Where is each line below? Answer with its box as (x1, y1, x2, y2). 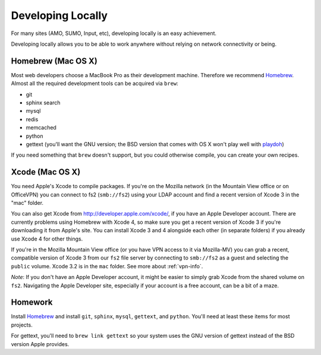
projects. (11, 321, 33, 328)
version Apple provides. (11, 340, 70, 347)
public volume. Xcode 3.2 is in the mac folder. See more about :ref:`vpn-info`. (11, 262, 203, 270)
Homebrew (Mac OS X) (11, 56, 97, 66)
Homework (11, 297, 53, 308)
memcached (26, 124, 56, 131)
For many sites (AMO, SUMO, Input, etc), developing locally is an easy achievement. (11, 30, 217, 37)
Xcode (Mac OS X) (11, 167, 81, 178)
